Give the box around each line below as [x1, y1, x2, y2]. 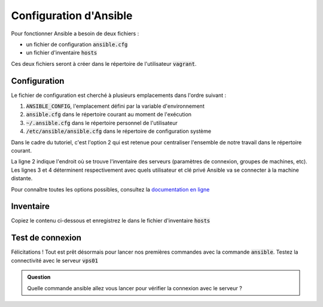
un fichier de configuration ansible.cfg [26, 41, 128, 48]
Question [27, 273, 51, 281]
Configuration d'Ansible [11, 9, 133, 22]
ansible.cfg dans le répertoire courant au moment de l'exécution [26, 111, 191, 118]
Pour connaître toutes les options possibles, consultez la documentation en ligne [11, 186, 210, 193]
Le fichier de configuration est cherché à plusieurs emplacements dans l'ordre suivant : [11, 92, 227, 99]
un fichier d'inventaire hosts [26, 49, 97, 56]
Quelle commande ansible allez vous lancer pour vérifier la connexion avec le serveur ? [27, 284, 242, 291]
